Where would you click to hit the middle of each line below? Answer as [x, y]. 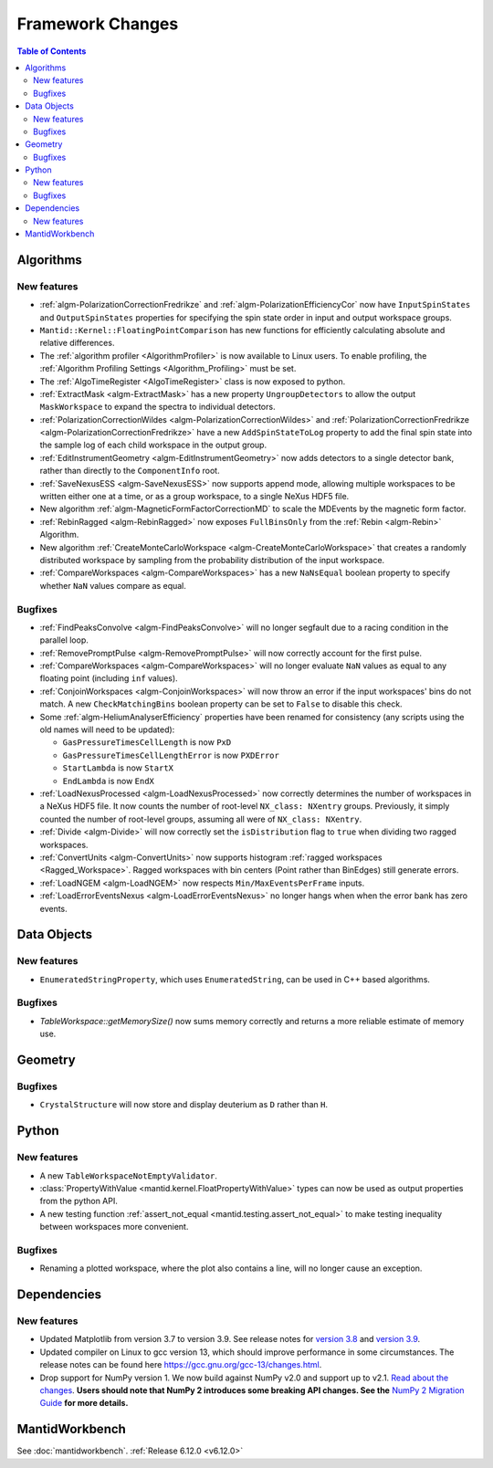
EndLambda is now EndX [109, 781]
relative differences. [77, 343]
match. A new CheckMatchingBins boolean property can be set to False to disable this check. [221, 704]
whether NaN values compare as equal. [113, 585]
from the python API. [79, 1201]
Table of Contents [52, 51]
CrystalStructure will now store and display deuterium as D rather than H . [184, 1105]
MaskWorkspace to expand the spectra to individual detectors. [157, 407]
